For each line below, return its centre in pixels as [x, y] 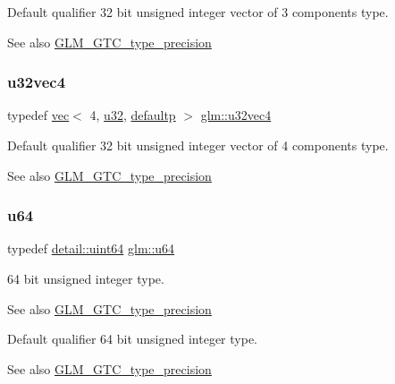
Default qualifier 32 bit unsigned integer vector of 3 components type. [198, 12]
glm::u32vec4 [236, 115]
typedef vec [38, 115]
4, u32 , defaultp [133, 115]
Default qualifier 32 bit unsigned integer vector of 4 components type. [198, 145]
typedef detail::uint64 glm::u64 [91, 248]
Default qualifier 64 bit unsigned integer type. [132, 339]
